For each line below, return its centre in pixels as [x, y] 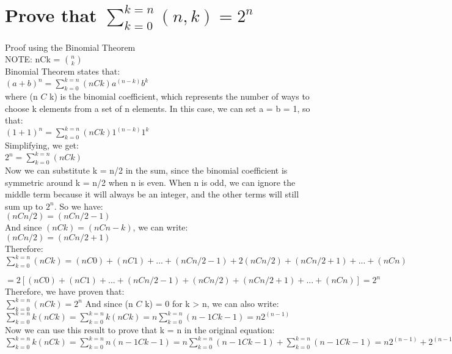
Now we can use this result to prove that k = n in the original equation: [140, 330]
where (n [21, 96]
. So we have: [78, 206]
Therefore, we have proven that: [65, 291]
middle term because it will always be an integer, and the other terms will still [152, 194]
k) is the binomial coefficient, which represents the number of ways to [180, 96]
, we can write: [160, 227]
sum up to [24, 206]
